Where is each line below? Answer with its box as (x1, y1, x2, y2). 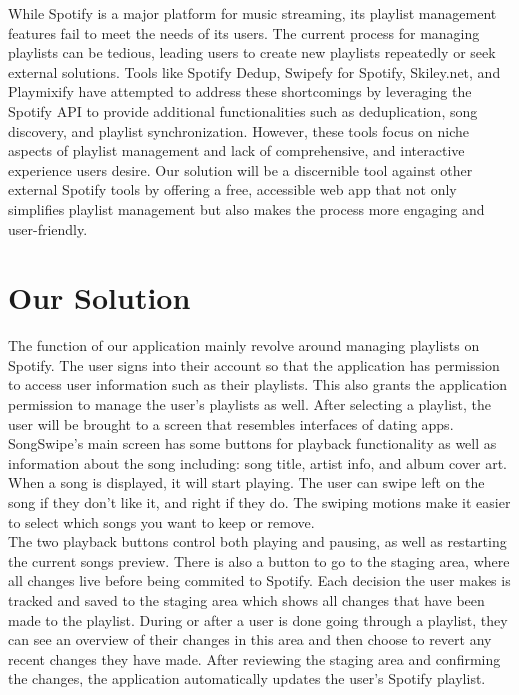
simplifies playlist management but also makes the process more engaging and (8, 198, 485, 219)
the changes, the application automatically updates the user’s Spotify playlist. (8, 668, 486, 689)
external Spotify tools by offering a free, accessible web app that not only (8, 179, 457, 200)
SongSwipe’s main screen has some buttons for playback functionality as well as (8, 433, 497, 454)
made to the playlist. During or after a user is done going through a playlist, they (8, 609, 508, 630)
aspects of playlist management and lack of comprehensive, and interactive (8, 140, 465, 161)
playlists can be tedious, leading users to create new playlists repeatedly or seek (8, 42, 496, 63)
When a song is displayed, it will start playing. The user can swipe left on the (8, 472, 485, 493)
